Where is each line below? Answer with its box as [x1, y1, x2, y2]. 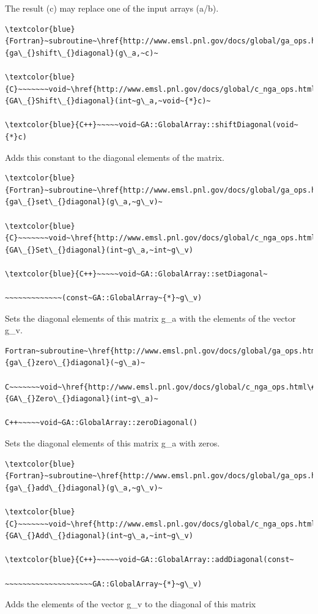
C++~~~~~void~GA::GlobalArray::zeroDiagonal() [5, 418, 198, 427]
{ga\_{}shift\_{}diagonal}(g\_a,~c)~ [5, 48, 158, 57]
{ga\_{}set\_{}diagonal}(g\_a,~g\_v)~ [5, 198, 163, 207]
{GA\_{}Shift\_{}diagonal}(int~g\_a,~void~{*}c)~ [5, 97, 211, 106]
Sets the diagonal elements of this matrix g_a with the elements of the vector [5, 311, 296, 324]
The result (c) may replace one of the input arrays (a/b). [5, 2, 219, 14]
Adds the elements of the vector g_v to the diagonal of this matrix [5, 597, 256, 610]
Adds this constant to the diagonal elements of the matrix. [5, 150, 224, 163]
